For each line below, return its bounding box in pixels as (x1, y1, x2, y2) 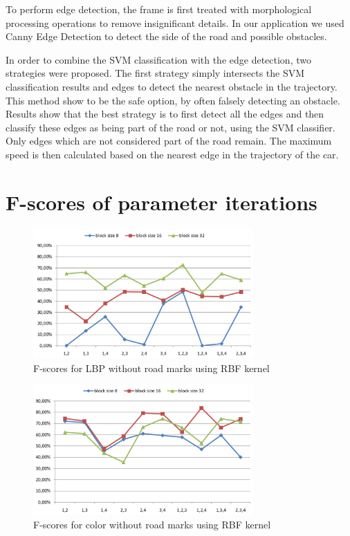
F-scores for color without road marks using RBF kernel (33, 517, 271, 532)
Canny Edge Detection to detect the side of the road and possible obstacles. (6, 29, 327, 44)
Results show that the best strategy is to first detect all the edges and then (6, 107, 324, 121)
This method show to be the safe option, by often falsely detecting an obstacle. (6, 93, 340, 107)
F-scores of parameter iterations (6, 187, 317, 216)
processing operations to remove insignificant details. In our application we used (6, 15, 344, 30)
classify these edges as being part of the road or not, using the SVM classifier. (6, 120, 335, 134)
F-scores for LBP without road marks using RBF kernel (33, 360, 270, 375)
